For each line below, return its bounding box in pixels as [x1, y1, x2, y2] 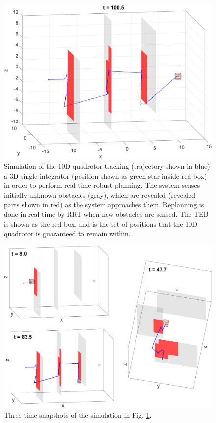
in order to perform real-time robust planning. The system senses [4, 180, 200, 190]
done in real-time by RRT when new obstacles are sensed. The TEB [4, 209, 209, 219]
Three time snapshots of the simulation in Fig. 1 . [4, 410, 152, 420]
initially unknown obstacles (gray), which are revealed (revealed [4, 189, 195, 200]
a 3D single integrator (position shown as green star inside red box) [4, 170, 207, 181]
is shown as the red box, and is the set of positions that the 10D [4, 218, 197, 229]
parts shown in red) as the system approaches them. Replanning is [4, 199, 204, 210]
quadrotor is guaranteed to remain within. [4, 228, 131, 239]
